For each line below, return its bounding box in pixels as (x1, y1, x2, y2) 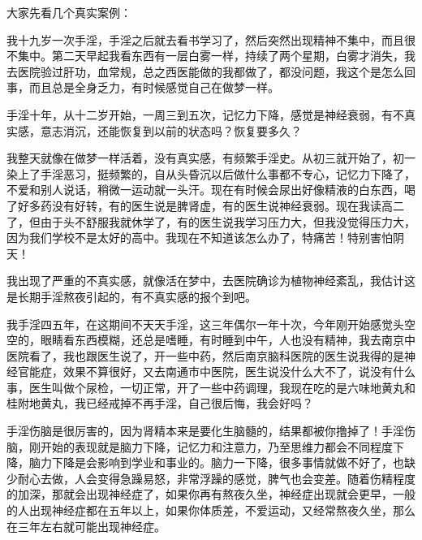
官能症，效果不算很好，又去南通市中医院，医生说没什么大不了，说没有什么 (17, 363, 416, 380)
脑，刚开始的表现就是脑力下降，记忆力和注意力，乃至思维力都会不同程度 (6, 438, 393, 455)
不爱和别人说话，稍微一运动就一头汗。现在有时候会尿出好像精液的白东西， (6, 181, 404, 198)
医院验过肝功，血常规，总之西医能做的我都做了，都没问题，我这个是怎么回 (17, 63, 416, 80)
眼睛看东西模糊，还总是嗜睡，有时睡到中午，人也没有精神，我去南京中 (40, 331, 416, 348)
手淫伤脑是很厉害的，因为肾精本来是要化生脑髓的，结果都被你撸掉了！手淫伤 (6, 422, 416, 439)
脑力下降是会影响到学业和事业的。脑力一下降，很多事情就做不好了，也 (28, 454, 404, 471)
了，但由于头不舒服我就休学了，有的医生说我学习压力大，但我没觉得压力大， (6, 213, 416, 230)
